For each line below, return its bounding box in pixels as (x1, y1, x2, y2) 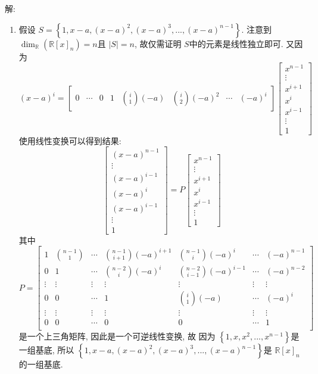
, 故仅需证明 (134, 37, 182, 49)
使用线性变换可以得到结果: (18, 134, 121, 147)
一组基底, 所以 (18, 344, 74, 356)
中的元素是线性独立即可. (189, 37, 283, 49)
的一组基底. (18, 358, 63, 370)
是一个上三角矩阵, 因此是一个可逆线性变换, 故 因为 (18, 330, 216, 342)
